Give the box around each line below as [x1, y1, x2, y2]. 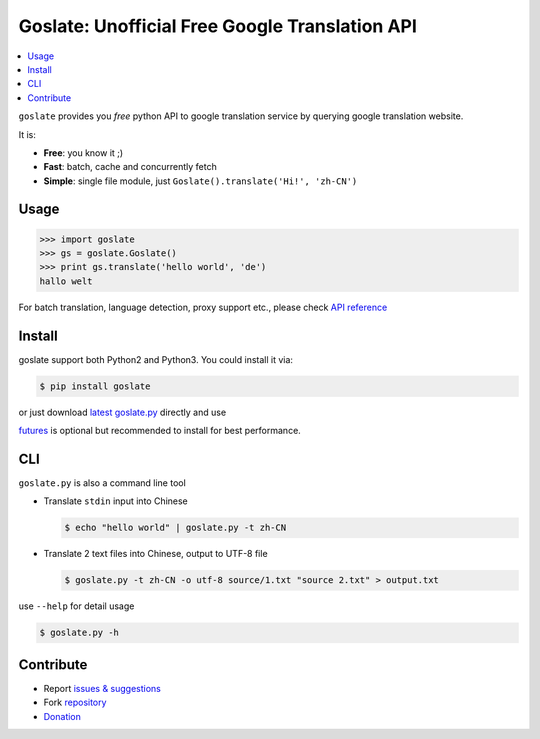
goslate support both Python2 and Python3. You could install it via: [18, 353, 294, 365]
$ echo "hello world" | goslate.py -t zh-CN [64, 522, 287, 534]
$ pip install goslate [39, 380, 151, 392]
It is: [18, 128, 37, 140]
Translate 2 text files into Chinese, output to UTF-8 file [43, 548, 269, 560]
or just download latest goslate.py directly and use [18, 406, 227, 418]
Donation [43, 710, 82, 722]
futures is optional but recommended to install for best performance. [18, 425, 302, 437]
